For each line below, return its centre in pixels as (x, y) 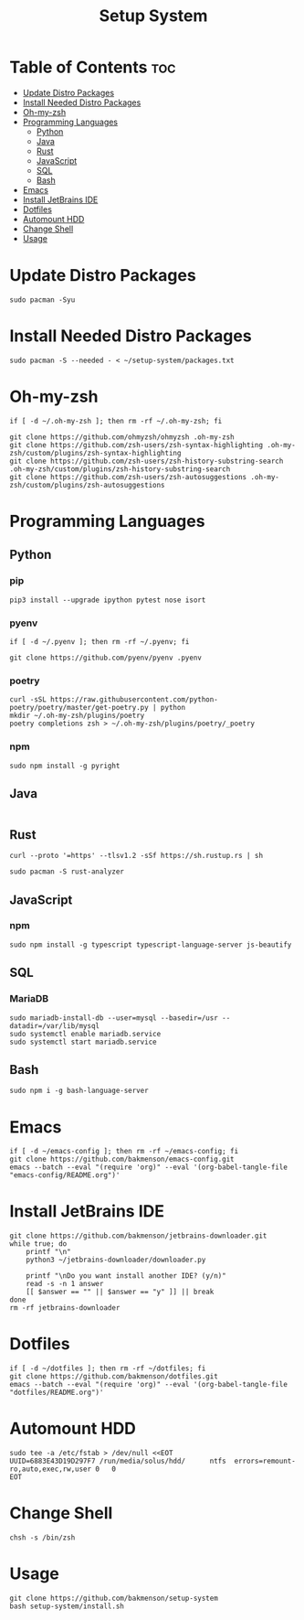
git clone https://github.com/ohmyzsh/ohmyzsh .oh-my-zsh (122, 437)
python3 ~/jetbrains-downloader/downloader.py (116, 1260)
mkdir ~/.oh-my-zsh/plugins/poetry (77, 716)
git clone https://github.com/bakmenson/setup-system (114, 1598)
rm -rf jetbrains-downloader (65, 1308)
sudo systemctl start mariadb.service (83, 1042)
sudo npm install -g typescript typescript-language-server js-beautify (151, 944)
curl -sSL (28, 700)
